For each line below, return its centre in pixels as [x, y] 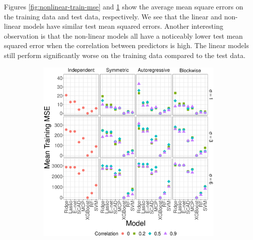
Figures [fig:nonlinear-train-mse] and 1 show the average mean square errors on [124, 6]
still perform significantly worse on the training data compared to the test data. [125, 55]
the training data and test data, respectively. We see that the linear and [113, 16]
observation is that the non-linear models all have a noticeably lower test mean [124, 35]
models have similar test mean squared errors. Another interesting [123, 26]
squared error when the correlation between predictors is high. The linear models [126, 45]
